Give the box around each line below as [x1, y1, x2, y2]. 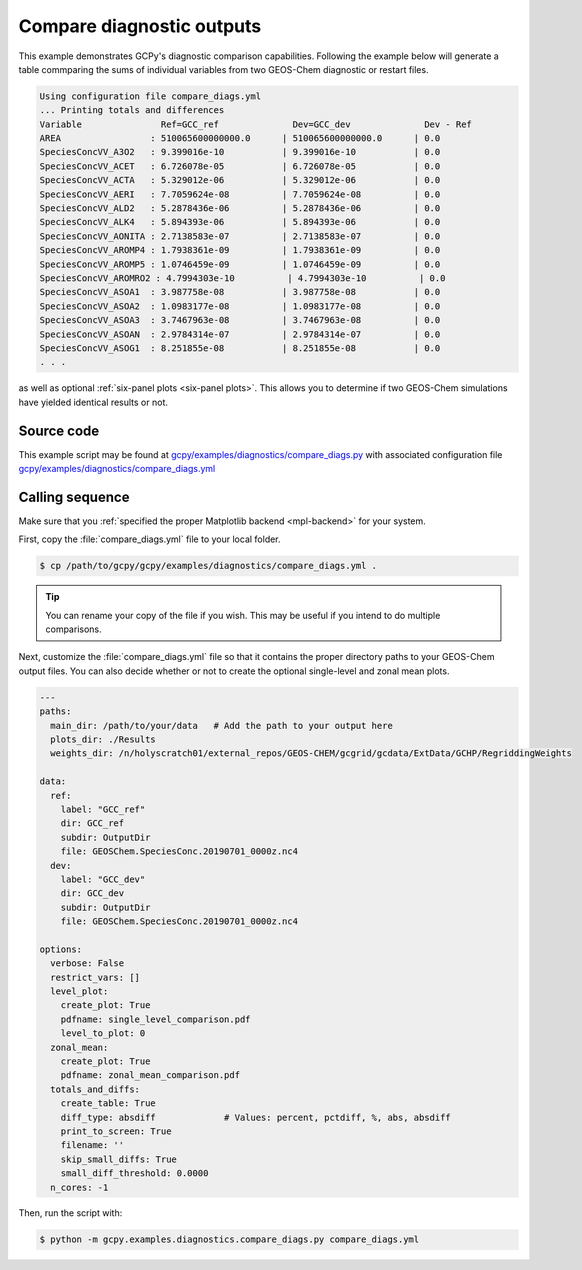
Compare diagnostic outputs [18, 15, 262, 37]
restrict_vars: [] [50, 971, 140, 983]
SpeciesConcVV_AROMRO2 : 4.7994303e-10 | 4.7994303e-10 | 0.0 [39, 273, 446, 284]
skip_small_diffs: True [60, 1153, 177, 1165]
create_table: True [60, 1098, 157, 1109]
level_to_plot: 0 [60, 1028, 146, 1039]
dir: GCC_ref [60, 818, 125, 829]
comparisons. [45, 623, 102, 635]
